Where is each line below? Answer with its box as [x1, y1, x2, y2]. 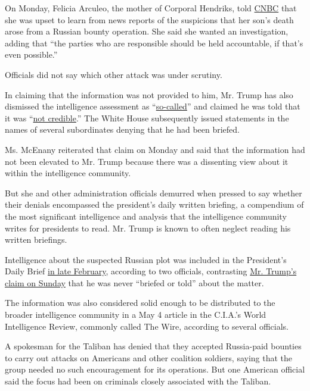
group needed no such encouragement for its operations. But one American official [5, 363, 305, 376]
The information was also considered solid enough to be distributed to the [5, 296, 275, 309]
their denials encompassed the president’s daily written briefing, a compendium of [5, 198, 304, 211]
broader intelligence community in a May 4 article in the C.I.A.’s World [5, 308, 266, 321]
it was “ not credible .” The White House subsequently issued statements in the [5, 111, 289, 124]
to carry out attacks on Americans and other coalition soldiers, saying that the [5, 351, 293, 364]
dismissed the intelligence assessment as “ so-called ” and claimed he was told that [5, 100, 300, 112]
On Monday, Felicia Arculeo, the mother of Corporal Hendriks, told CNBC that [5, 2, 297, 14]
